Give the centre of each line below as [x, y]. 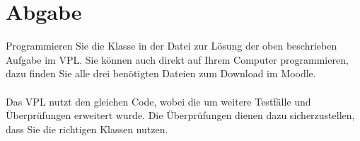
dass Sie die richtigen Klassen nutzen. [87, 129]
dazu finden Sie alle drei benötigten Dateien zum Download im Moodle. [161, 73]
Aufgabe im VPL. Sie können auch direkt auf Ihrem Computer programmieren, [177, 59]
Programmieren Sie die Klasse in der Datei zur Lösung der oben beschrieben [172, 46]
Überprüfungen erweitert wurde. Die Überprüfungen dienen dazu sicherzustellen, [180, 115]
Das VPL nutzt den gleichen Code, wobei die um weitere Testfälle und [158, 101]
